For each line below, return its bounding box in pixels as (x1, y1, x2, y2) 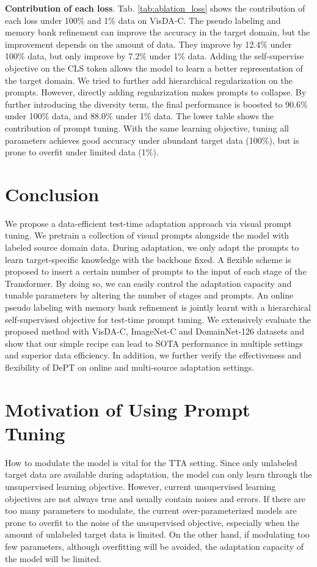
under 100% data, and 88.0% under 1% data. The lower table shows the (5, 109, 274, 122)
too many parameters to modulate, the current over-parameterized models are (5, 504, 297, 517)
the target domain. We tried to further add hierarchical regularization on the (5, 73, 293, 86)
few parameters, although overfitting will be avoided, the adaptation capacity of (5, 540, 304, 553)
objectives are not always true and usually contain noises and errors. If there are (5, 492, 305, 505)
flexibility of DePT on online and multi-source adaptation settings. (5, 360, 255, 373)
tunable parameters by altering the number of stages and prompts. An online (5, 289, 294, 302)
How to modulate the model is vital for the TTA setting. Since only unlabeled (5, 456, 297, 469)
